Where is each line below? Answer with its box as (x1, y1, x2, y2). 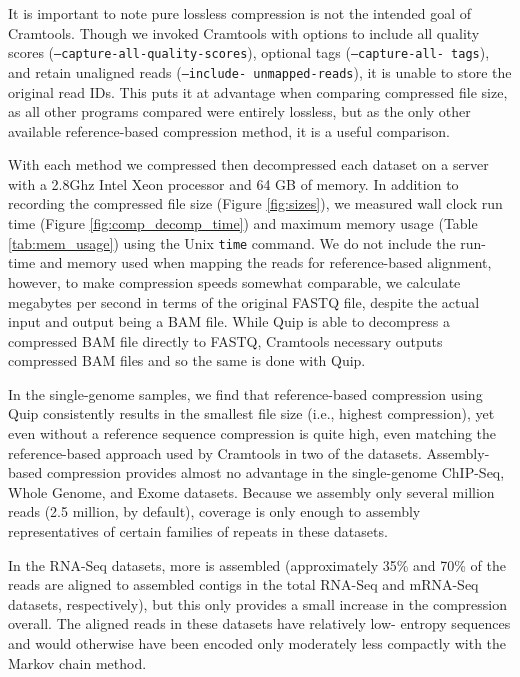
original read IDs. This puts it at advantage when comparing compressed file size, (8, 81, 508, 102)
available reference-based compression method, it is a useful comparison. (8, 120, 450, 141)
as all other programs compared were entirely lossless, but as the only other (8, 101, 471, 122)
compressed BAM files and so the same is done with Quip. (8, 350, 366, 371)
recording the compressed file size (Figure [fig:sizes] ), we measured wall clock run (8, 193, 503, 214)
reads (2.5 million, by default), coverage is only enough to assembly (8, 501, 421, 522)
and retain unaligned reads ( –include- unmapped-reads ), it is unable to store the (8, 61, 512, 82)
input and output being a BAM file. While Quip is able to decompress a (8, 311, 450, 332)
